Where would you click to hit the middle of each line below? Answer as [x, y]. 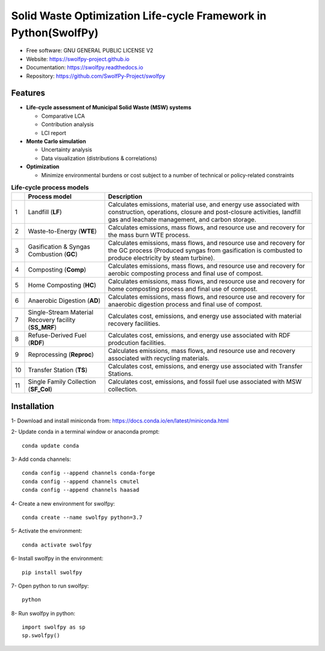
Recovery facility [52, 320]
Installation [32, 406]
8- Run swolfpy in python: [43, 613]
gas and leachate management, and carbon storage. [182, 220]
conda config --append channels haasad [81, 490]
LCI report [54, 133]
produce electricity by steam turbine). [162, 258]
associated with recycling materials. [159, 358]
